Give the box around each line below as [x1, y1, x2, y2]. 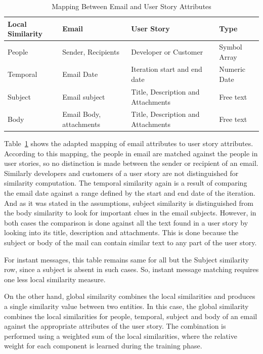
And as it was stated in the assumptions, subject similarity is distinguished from [4, 197, 253, 208]
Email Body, [62, 109, 101, 119]
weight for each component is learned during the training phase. [4, 340, 202, 351]
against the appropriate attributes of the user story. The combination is [4, 321, 226, 331]
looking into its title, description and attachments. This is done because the [4, 227, 239, 238]
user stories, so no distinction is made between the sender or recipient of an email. [4, 158, 258, 168]
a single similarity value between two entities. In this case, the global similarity [4, 300, 249, 311]
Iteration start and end [131, 64, 202, 74]
